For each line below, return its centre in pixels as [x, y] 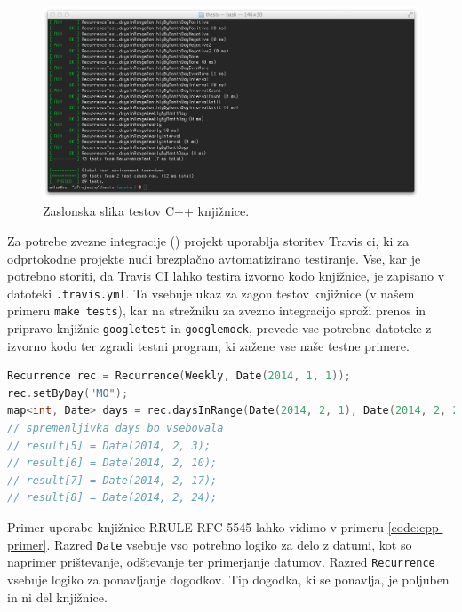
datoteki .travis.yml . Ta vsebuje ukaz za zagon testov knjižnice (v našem [211, 293]
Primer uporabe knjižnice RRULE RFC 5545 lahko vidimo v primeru [195, 527]
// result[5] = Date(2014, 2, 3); [109, 445]
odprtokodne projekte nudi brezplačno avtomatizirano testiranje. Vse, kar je [214, 258]
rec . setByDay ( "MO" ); [68, 393]
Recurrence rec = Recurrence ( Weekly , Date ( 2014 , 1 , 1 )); [179, 376]
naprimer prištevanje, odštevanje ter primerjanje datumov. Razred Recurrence [221, 562]
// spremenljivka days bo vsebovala [115, 429]
